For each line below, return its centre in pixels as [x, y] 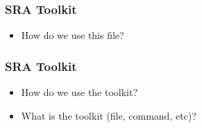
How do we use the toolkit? [79, 92]
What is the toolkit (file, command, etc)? [109, 115]
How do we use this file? [73, 35]
